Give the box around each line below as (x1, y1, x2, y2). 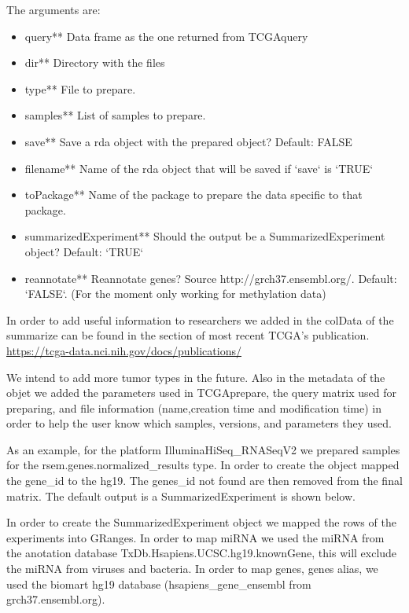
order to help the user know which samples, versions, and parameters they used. (6, 415, 392, 431)
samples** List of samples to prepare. (24, 107, 206, 123)
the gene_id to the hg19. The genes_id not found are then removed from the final (6, 472, 403, 489)
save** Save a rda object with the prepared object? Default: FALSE (24, 133, 352, 149)
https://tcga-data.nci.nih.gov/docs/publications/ (6, 342, 241, 358)
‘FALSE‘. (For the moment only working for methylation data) (24, 285, 326, 302)
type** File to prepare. (24, 80, 136, 97)
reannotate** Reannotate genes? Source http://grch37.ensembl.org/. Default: (24, 270, 397, 286)
